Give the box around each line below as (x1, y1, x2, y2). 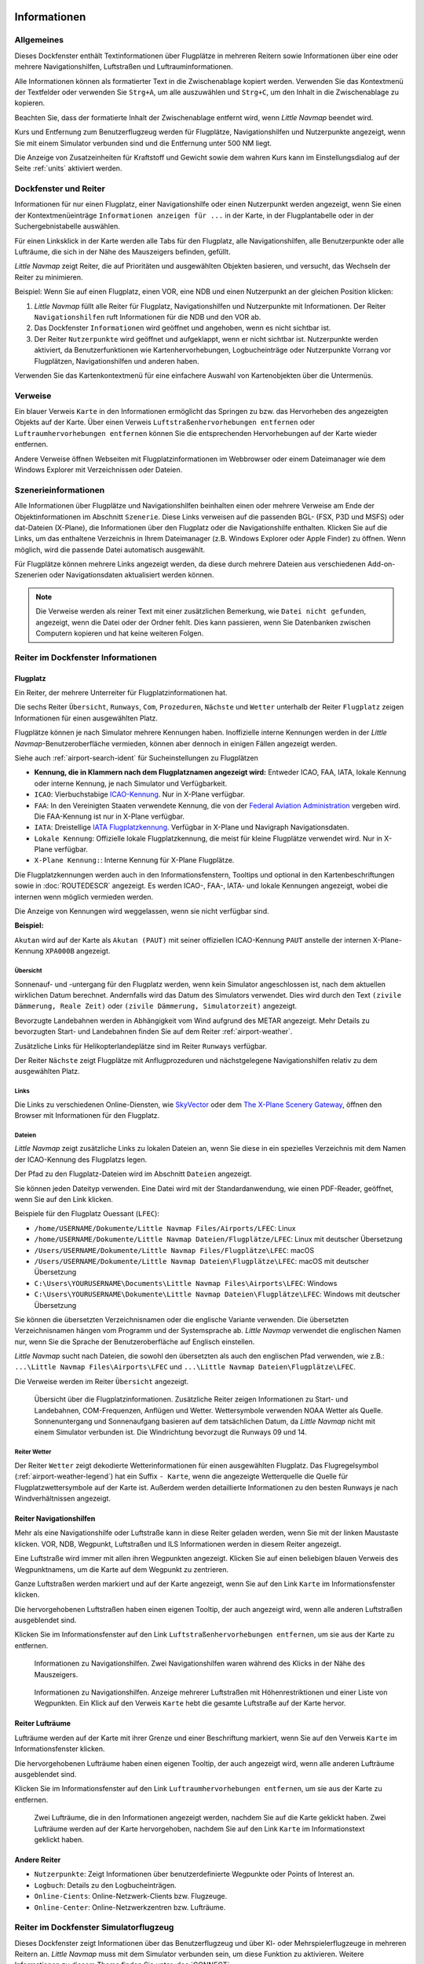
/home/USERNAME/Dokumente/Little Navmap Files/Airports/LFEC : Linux (34, 1223, 296, 1233)
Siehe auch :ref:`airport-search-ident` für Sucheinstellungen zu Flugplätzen (14, 753, 259, 762)
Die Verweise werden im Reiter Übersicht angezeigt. (14, 1376, 189, 1386)
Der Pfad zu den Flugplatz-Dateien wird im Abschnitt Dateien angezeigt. (14, 1169, 252, 1178)
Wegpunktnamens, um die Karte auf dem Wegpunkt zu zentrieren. (14, 1564, 229, 1574)
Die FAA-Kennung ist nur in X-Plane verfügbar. (34, 812, 185, 821)
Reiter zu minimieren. (14, 272, 83, 282)
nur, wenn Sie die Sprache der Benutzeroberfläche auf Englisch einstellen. (14, 1336, 255, 1347)
